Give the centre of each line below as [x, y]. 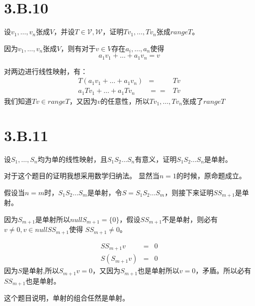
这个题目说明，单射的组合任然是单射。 [67, 298]
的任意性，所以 [125, 101]
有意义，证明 [156, 159]
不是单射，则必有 [190, 219]
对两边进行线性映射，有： [46, 71]
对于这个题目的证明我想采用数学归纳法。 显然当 [82, 176]
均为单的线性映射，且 [72, 159]
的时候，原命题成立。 [211, 176]
